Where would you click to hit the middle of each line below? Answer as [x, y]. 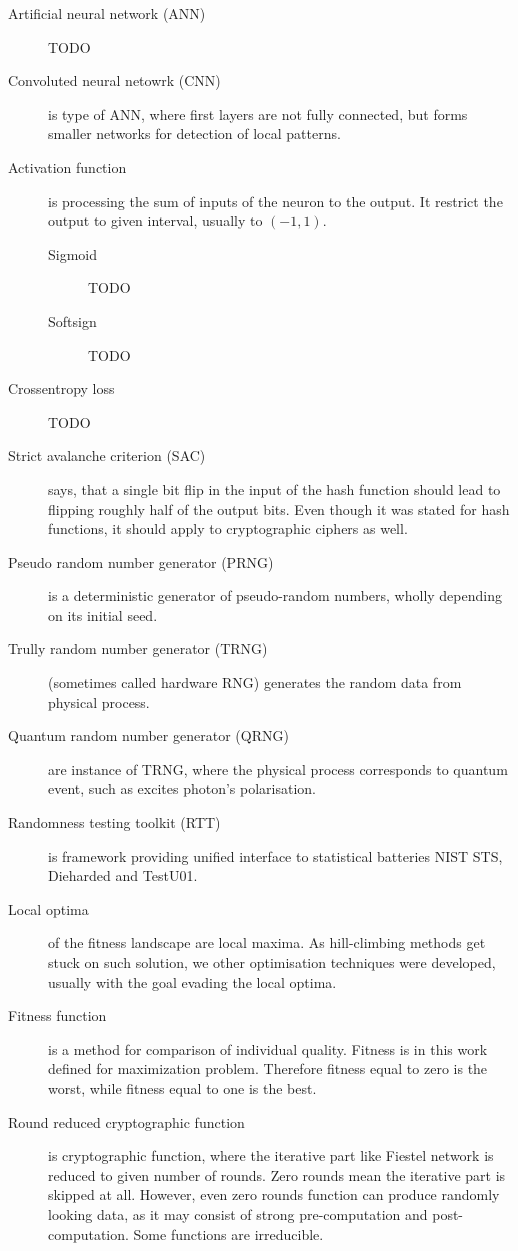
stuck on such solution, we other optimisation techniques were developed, [272, 962]
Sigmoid [73, 253]
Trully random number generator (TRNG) [138, 648]
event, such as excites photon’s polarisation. [182, 788]
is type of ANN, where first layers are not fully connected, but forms [258, 113]
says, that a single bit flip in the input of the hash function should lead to [274, 488]
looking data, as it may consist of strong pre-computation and [238, 1213]
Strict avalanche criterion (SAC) [107, 455]
